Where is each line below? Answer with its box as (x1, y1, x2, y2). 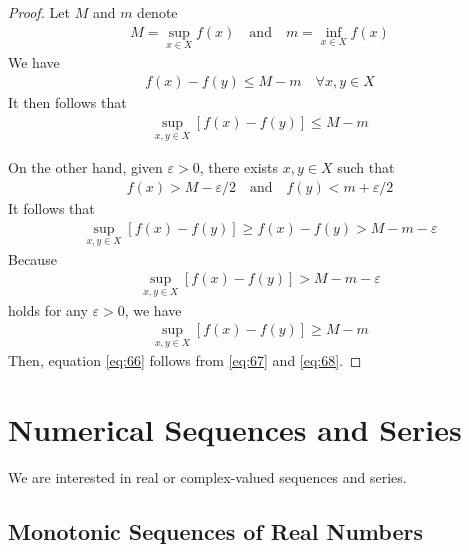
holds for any (8, 299, 88, 320)
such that (337, 157, 395, 178)
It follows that (8, 197, 95, 218)
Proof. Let (8, 2, 70, 22)
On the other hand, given (8, 157, 163, 178)
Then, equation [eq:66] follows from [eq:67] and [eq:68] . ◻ (8, 350, 362, 371)
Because (8, 248, 57, 269)
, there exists (199, 157, 279, 178)
